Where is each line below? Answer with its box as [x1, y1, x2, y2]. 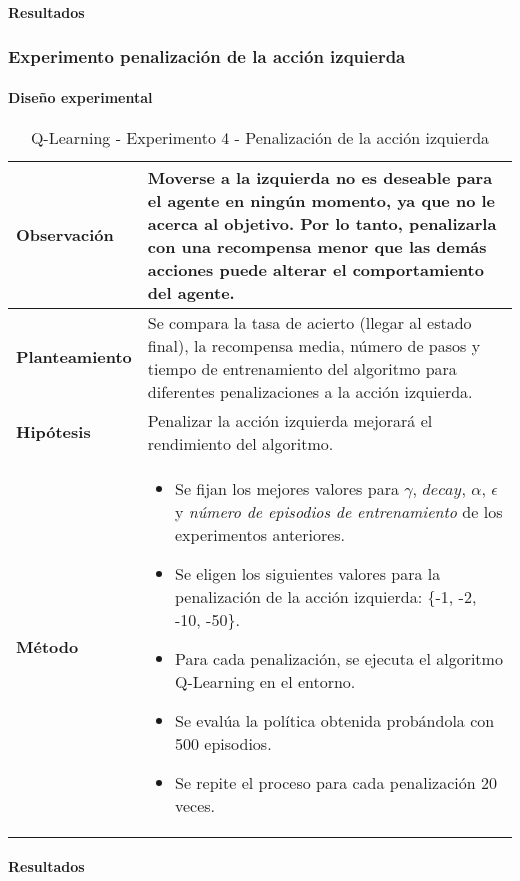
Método [16, 635, 79, 659]
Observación [16, 223, 114, 247]
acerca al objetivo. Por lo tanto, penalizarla [147, 211, 497, 235]
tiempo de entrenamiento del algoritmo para [147, 356, 457, 380]
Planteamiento [16, 345, 132, 369]
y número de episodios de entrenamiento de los [174, 499, 503, 523]
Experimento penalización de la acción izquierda [8, 44, 406, 69]
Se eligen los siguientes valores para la [174, 561, 441, 585]
